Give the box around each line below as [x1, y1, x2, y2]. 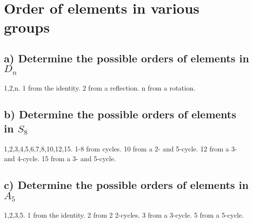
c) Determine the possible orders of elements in [4, 177, 249, 192]
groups [4, 17, 50, 37]
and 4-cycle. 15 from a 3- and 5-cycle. [4, 153, 116, 163]
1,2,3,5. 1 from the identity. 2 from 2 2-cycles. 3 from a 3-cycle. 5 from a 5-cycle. [4, 209, 244, 220]
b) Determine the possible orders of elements [4, 106, 236, 121]
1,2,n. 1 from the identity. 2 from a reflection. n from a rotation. [4, 82, 195, 93]
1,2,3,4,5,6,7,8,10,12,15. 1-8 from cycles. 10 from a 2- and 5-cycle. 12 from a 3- [4, 144, 237, 154]
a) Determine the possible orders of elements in [4, 50, 249, 65]
